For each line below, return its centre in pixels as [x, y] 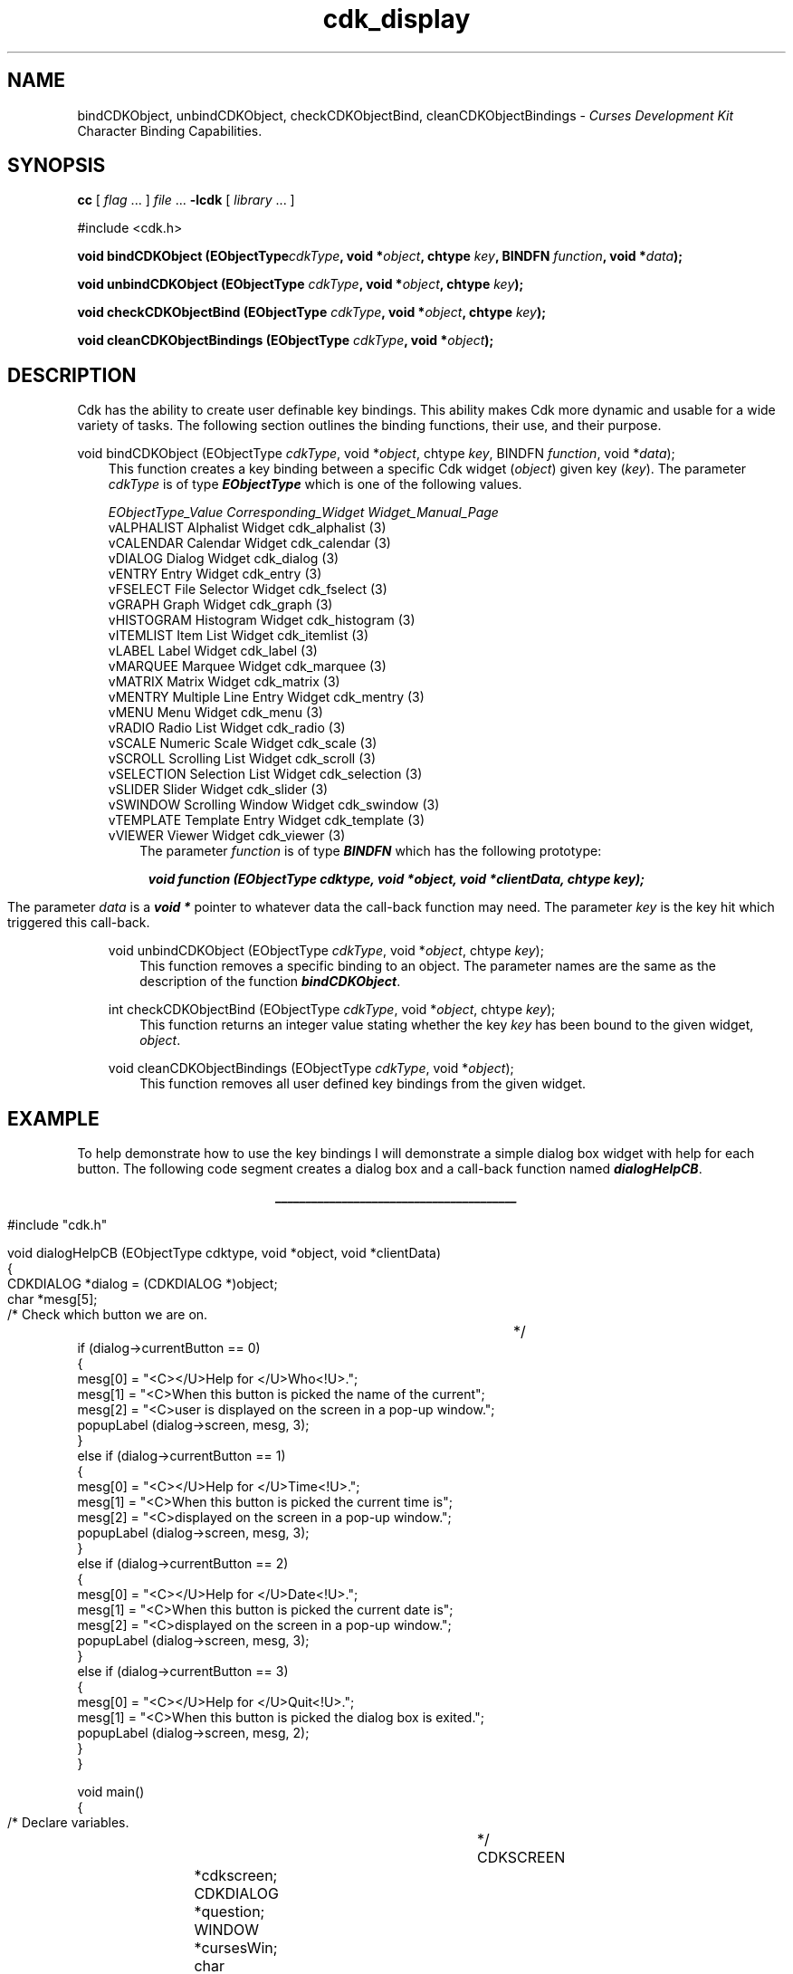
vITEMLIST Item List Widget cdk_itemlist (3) [239, 636]
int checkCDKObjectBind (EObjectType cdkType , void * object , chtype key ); [332, 1010]
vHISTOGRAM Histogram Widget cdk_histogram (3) [262, 620]
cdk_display [396, 19]
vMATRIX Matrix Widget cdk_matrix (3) [224, 682]
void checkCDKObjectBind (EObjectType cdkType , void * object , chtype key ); [312, 312]
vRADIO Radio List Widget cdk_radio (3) [227, 728]
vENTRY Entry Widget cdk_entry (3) [215, 574]
